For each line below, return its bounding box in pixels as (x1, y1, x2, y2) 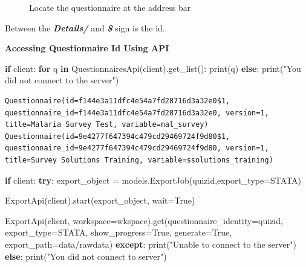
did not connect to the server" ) (5, 74, 119, 86)
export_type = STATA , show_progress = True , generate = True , (5, 226, 232, 239)
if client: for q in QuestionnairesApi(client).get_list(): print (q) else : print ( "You (5, 62, 301, 74)
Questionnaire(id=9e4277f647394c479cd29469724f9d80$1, (5, 132, 230, 141)
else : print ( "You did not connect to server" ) (5, 249, 167, 262)
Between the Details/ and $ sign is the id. (5, 21, 165, 34)
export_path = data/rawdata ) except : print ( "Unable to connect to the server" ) (5, 237, 296, 250)
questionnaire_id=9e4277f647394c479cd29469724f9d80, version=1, (5, 144, 269, 153)
